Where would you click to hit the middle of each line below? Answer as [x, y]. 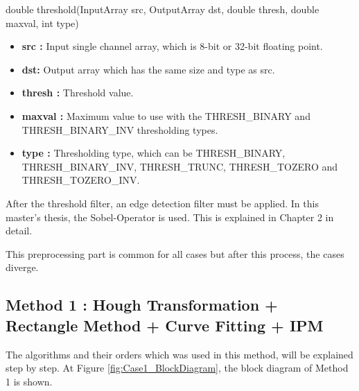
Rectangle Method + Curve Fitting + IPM [165, 325]
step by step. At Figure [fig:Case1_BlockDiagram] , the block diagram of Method [177, 368]
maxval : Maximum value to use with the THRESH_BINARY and [166, 115]
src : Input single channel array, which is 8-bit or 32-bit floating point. [172, 46]
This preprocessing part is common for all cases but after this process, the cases [175, 253]
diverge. [22, 267]
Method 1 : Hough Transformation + [142, 305]
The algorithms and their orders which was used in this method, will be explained [179, 354]
